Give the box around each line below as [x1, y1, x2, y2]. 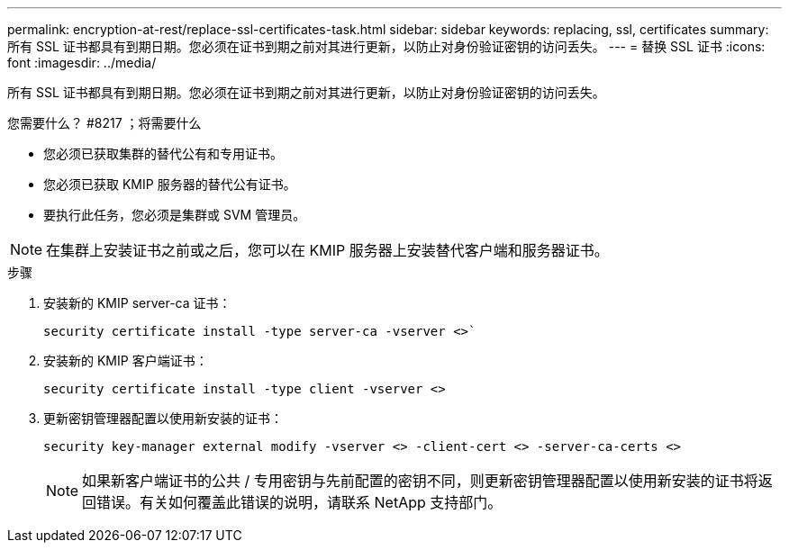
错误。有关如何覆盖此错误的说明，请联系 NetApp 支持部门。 [96, 493, 503, 511]
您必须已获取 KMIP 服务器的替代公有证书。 [43, 176, 296, 192]
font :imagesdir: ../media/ [7, 55, 157, 70]
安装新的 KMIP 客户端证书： [43, 353, 208, 368]
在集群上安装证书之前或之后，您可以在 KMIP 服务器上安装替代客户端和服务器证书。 [46, 241, 609, 259]
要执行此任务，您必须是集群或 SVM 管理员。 [43, 207, 306, 222]
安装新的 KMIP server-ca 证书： [43, 295, 231, 311]
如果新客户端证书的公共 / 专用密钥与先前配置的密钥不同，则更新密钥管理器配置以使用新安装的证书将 [82, 472, 758, 490]
